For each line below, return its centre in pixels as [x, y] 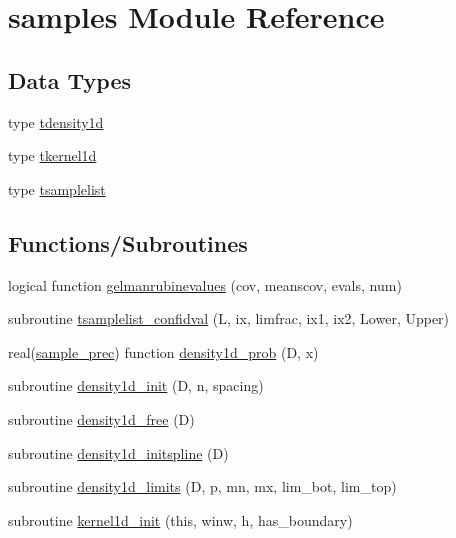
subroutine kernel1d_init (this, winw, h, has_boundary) [180, 519]
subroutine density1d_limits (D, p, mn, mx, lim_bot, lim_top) [202, 486]
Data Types [69, 79]
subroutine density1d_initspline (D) [118, 452]
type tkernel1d [52, 155]
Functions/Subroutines [128, 242]
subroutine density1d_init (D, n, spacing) [136, 385]
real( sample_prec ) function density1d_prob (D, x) [163, 351]
